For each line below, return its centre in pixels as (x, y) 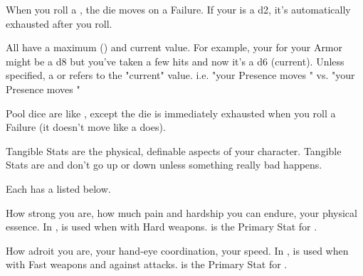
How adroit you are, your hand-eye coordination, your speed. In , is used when (177, 250)
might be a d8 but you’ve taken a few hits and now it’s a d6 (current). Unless (175, 61)
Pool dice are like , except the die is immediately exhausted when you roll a (171, 113)
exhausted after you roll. (59, 23)
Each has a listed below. (58, 188)
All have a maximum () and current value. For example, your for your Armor (174, 47)
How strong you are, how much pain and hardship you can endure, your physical (181, 212)
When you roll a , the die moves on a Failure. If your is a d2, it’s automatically (178, 9)
